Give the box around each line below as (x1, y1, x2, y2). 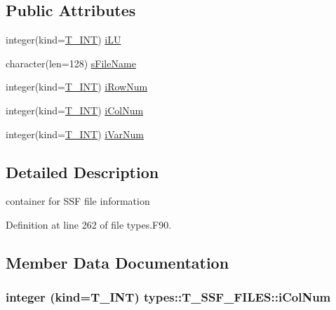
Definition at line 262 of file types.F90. (6, 217, 172, 231)
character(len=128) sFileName (6, 55, 136, 70)
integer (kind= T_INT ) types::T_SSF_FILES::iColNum (6, 288, 331, 306)
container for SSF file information (6, 194, 150, 208)
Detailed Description (6, 161, 159, 182)
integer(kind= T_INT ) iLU (6, 32, 121, 47)
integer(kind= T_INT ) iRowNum (6, 79, 148, 94)
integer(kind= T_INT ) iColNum (6, 102, 144, 117)
